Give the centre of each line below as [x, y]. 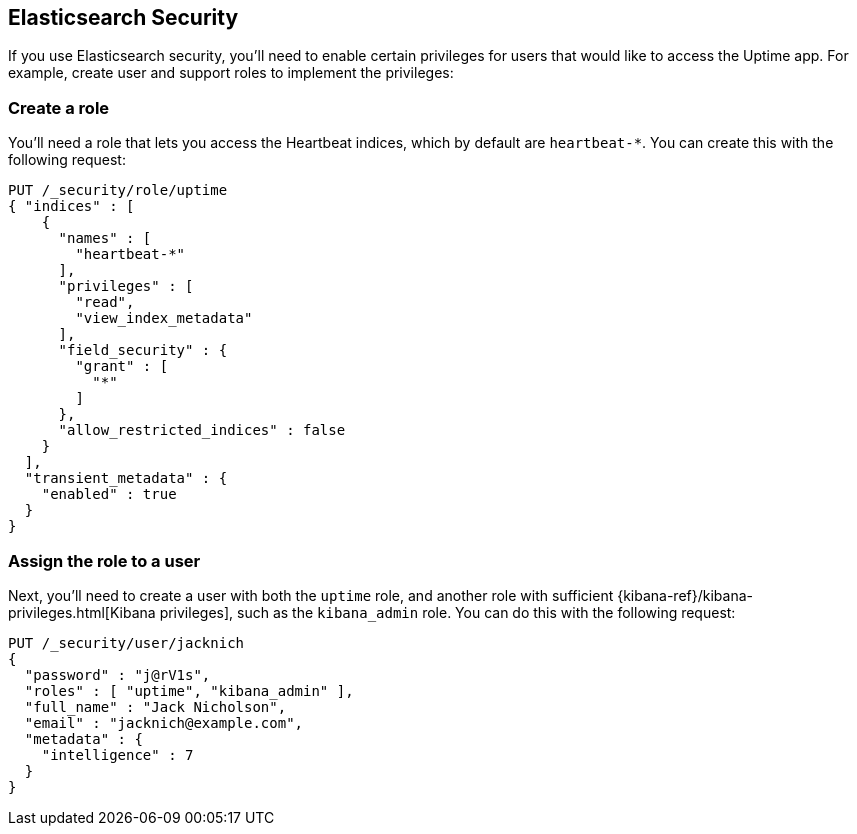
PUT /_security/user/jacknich [126, 642]
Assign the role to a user [104, 560]
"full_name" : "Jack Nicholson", [155, 706]
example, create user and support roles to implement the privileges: [231, 73]
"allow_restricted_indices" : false [202, 430]
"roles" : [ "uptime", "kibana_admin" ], [189, 690]
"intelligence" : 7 [117, 754]
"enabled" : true [109, 494]
